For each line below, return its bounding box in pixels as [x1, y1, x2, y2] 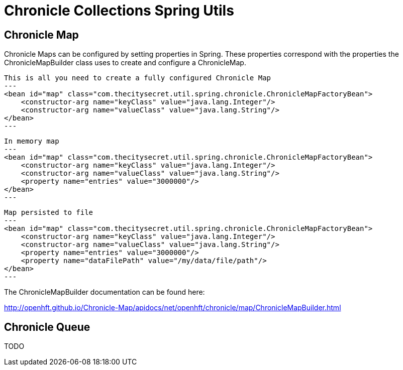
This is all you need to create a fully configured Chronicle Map [4, 74, 271, 82]
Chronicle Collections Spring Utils [4, 2, 234, 19]
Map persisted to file [4, 208, 93, 217]
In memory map [4, 137, 59, 146]
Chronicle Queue [4, 320, 90, 333]
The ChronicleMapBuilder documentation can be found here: [4, 288, 205, 297]
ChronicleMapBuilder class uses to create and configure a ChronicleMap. [4, 58, 246, 67]
